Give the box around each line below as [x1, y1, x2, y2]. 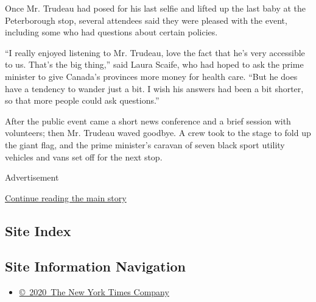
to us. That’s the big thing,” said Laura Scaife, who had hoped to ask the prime [5, 58, 304, 71]
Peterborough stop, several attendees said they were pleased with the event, [5, 13, 287, 26]
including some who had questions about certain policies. [5, 26, 218, 38]
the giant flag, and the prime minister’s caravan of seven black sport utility [5, 138, 285, 151]
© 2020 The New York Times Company [19, 286, 169, 298]
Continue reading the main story [5, 191, 127, 204]
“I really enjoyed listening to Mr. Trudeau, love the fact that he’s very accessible [5, 46, 305, 59]
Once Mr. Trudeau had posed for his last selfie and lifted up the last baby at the [5, 2, 306, 14]
